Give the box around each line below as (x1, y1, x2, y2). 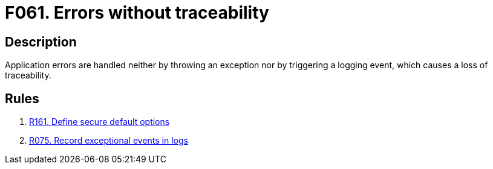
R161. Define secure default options (29, 116, 170, 127)
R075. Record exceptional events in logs (29, 135, 188, 146)
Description (5, 34, 77, 49)
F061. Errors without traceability (5, 2, 269, 23)
